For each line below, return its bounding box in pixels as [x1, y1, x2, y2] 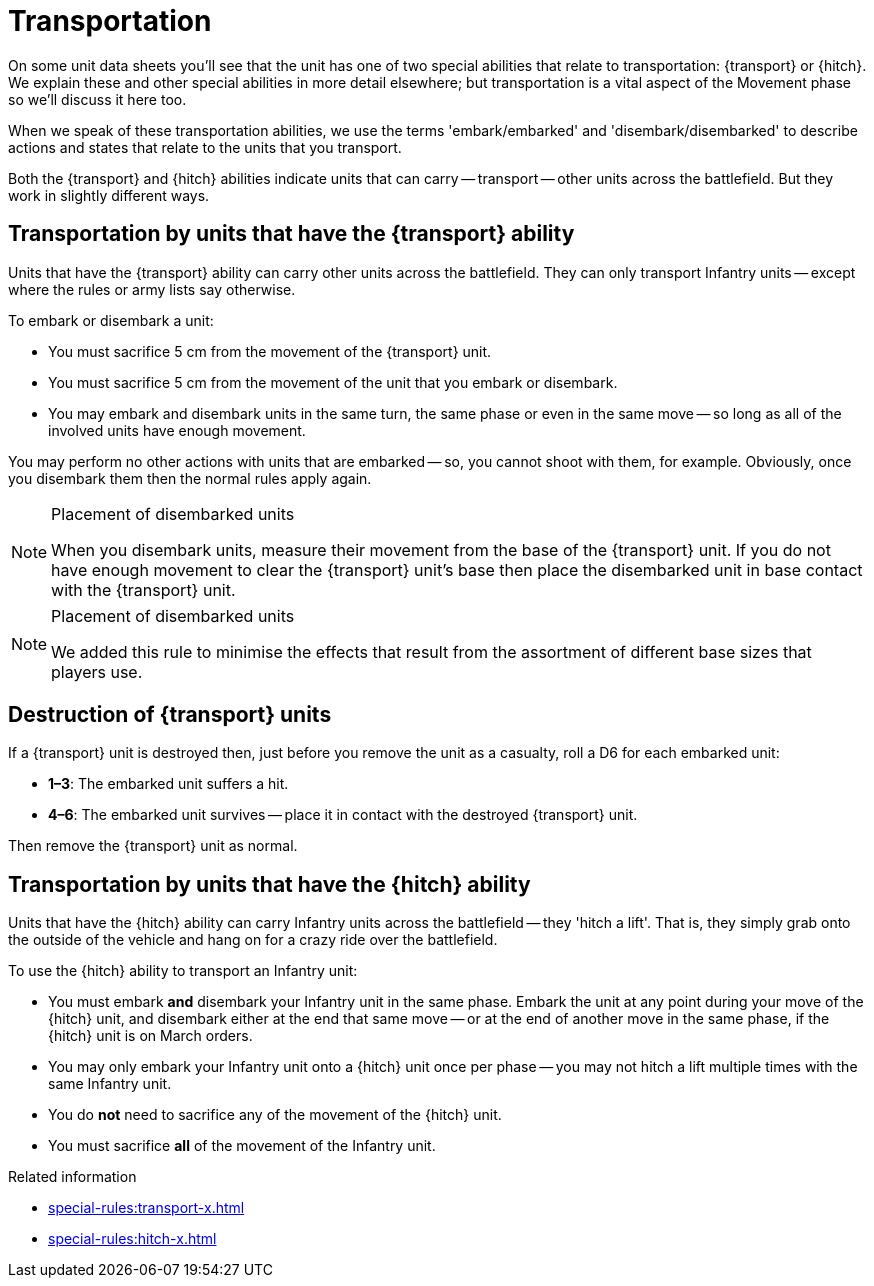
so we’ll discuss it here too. [8, 90, 187, 108]
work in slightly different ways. [8, 186, 210, 204]
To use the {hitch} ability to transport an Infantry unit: [8, 962, 358, 980]
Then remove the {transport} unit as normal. [8, 837, 298, 855]
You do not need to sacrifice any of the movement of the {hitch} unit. [48, 1106, 502, 1124]
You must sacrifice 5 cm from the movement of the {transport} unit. [48, 342, 492, 360]
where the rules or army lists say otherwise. [8, 280, 296, 298]
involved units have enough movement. [48, 421, 306, 439]
